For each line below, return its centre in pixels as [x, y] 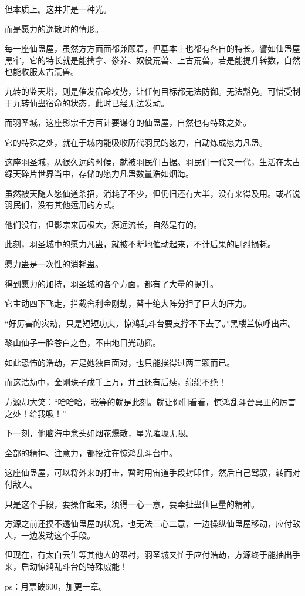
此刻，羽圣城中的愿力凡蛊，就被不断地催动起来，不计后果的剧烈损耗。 [140, 244]
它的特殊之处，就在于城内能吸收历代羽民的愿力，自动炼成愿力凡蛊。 [136, 142]
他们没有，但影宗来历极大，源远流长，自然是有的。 [103, 224]
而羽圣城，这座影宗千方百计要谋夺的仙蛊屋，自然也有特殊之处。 [128, 122]
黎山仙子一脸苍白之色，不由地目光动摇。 [83, 343]
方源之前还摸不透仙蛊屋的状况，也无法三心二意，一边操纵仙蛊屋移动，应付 [148, 523]
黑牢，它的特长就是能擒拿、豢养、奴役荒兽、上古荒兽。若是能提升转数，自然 [152, 60]
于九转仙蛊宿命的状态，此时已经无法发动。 [87, 102]
